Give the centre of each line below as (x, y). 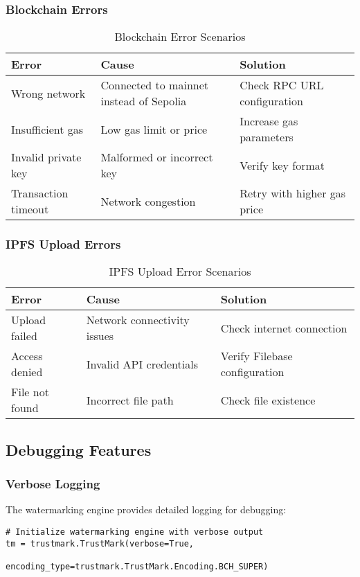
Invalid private (46, 157)
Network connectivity (138, 320)
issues (100, 336)
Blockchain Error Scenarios (180, 37)
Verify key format (282, 165)
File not (30, 392)
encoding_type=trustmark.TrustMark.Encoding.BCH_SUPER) (137, 567)
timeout (30, 209)
